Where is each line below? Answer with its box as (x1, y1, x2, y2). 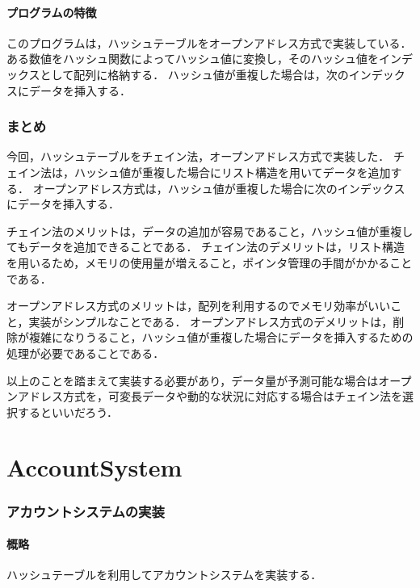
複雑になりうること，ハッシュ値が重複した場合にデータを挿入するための (28, 329, 414, 346)
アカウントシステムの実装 (6, 501, 165, 521)
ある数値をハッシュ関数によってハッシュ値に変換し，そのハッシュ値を (6, 50, 379, 67)
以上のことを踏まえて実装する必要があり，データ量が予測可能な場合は (6, 372, 379, 388)
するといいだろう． (17, 403, 119, 420)
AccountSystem (6, 451, 183, 484)
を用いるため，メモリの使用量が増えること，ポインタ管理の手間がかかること (6, 254, 413, 271)
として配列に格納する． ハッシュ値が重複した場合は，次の (40, 65, 349, 82)
